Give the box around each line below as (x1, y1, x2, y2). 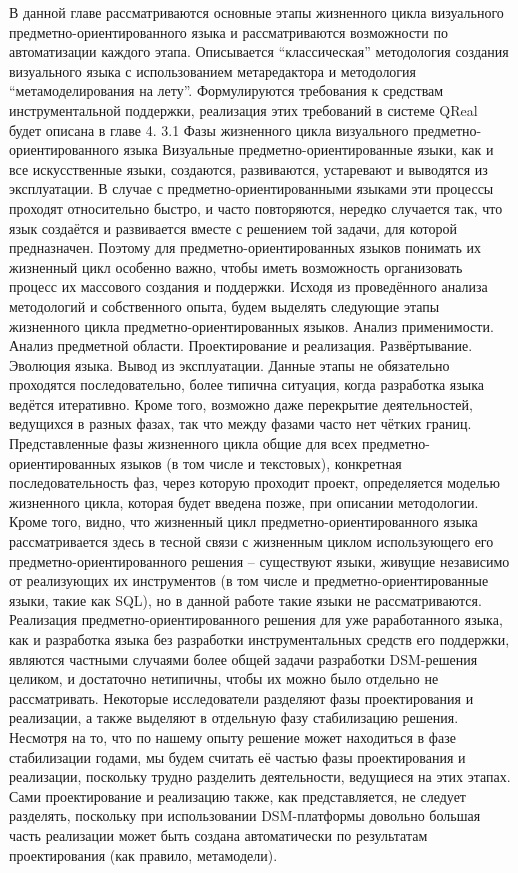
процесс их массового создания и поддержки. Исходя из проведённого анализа (9, 276, 488, 297)
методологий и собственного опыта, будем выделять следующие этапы (9, 295, 440, 316)
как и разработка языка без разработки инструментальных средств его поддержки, (9, 629, 510, 649)
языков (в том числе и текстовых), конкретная (120, 452, 402, 473)
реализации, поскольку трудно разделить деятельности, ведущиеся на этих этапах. (9, 766, 511, 787)
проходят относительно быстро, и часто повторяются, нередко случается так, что (9, 197, 503, 218)
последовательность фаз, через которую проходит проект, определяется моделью (9, 472, 500, 493)
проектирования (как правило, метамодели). (9, 844, 278, 865)
